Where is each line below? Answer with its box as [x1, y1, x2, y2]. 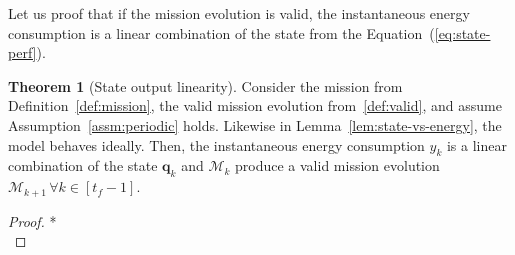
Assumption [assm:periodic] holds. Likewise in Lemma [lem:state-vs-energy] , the [8, 114, 502, 135]
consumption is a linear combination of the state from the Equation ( [8, 22, 435, 43]
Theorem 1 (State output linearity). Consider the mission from [8, 75, 403, 96]
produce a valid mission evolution [235, 155, 440, 176]
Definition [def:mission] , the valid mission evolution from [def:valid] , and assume [8, 95, 502, 116]
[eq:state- [434, 22, 491, 43]
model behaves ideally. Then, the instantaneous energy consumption [8, 134, 425, 155]
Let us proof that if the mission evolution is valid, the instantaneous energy [8, 3, 470, 23]
